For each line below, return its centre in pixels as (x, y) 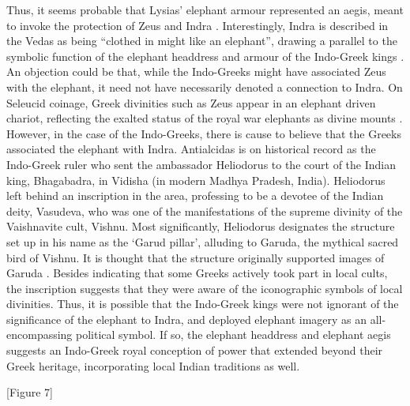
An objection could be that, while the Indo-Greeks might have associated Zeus (196, 71)
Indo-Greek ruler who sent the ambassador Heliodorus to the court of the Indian (201, 164)
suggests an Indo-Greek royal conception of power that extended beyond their (195, 350)
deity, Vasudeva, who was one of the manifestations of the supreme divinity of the (205, 211)
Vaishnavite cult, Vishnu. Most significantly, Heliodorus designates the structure (201, 226)
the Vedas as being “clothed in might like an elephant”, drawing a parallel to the (202, 41)
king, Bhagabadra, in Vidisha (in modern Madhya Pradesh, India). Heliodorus (196, 180)
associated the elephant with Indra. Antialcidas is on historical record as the (191, 149)
